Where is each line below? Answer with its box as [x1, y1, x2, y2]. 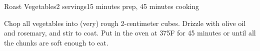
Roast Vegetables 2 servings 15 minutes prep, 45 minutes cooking [4, 1, 199, 11]
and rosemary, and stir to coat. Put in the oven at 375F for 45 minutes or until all [4, 27, 256, 38]
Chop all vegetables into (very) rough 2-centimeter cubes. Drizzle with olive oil [4, 17, 246, 28]
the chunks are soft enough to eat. [4, 37, 108, 47]
